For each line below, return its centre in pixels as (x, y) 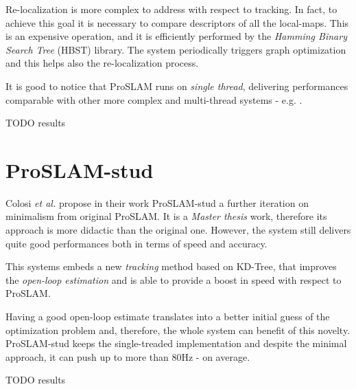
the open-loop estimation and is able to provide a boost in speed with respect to (174, 279)
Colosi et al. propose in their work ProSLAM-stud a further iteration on (157, 202)
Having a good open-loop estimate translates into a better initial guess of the (168, 316)
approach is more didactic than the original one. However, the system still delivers (178, 230)
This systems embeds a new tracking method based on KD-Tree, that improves (171, 266)
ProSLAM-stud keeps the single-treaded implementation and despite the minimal (176, 343)
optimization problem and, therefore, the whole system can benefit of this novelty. (178, 330)
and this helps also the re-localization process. (102, 63)
